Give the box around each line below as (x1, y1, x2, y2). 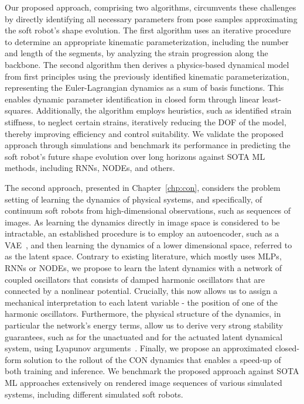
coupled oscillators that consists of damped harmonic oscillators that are (5, 273, 265, 285)
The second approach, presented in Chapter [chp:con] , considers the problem (5, 181, 281, 193)
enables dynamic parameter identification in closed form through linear (5, 93, 259, 105)
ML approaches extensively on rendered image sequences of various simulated (5, 376, 282, 388)
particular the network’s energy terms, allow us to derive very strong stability (5, 319, 283, 331)
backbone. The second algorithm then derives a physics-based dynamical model (5, 58, 289, 70)
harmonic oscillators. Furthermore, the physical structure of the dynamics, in (5, 307, 281, 320)
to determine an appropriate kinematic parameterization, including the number (5, 35, 289, 47)
